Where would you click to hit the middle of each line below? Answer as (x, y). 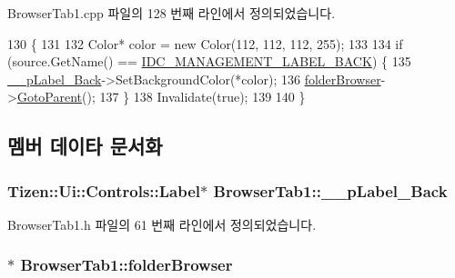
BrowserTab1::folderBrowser (126, 265)
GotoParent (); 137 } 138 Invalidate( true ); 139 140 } (161, 97)
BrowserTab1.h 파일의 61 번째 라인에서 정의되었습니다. (162, 224)
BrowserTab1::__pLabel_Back (330, 190)
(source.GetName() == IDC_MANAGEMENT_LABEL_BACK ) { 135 (209, 61)
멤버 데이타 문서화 (85, 146)
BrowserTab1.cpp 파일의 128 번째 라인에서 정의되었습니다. (172, 13)
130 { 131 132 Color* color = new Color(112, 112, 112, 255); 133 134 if (205, 43)
